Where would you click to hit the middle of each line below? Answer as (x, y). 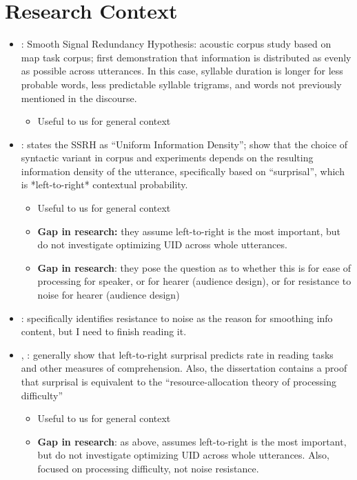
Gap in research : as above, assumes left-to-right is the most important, (192, 441)
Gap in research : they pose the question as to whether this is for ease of (194, 267)
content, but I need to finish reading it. (104, 331)
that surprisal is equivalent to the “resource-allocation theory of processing (179, 381)
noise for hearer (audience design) (109, 295)
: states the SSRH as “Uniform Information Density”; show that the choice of (184, 144)
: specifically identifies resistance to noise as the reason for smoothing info (177, 318)
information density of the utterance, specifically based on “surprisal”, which (183, 171)
